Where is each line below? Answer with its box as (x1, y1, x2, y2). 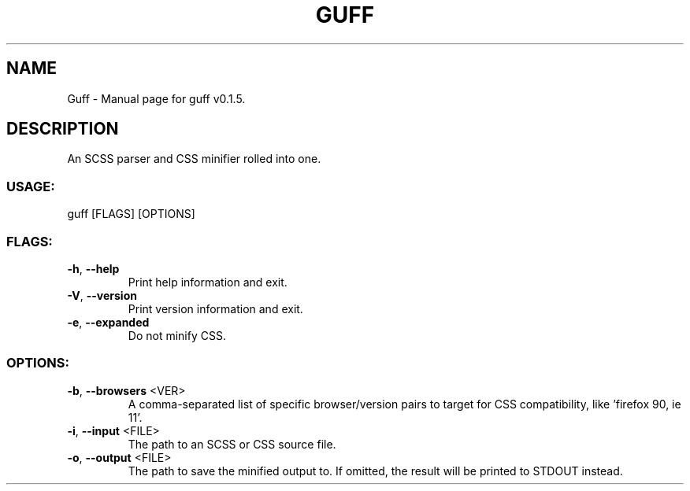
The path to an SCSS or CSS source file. (128, 437, 336, 451)
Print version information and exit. (128, 301, 303, 316)
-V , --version (67, 288, 137, 302)
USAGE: (6, 178, 55, 194)
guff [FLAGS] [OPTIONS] (67, 207, 195, 221)
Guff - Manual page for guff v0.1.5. (67, 91, 246, 105)
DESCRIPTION (6, 119, 119, 139)
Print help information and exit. (128, 275, 287, 289)
